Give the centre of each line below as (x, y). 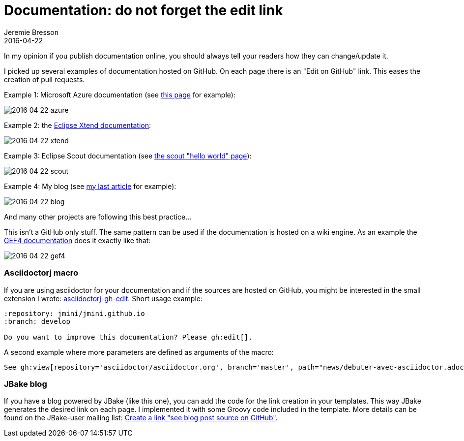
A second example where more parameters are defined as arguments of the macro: (139, 352)
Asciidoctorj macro (41, 273)
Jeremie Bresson (31, 32)
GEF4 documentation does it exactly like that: (77, 240)
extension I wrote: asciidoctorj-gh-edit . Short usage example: (103, 298)
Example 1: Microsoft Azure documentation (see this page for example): (120, 94)
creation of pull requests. (44, 79)
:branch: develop (37, 321)
